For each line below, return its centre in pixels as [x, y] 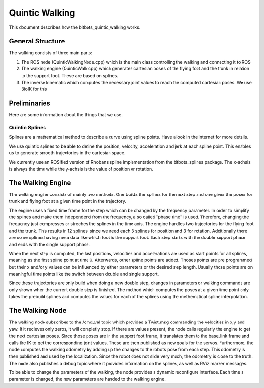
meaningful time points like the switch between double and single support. [84, 274]
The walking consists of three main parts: [51, 53]
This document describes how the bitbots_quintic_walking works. [75, 27]
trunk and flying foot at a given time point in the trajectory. [68, 201]
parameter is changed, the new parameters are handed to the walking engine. [88, 379]
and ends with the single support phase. [50, 244]
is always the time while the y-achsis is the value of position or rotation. [81, 169]
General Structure [37, 41]
